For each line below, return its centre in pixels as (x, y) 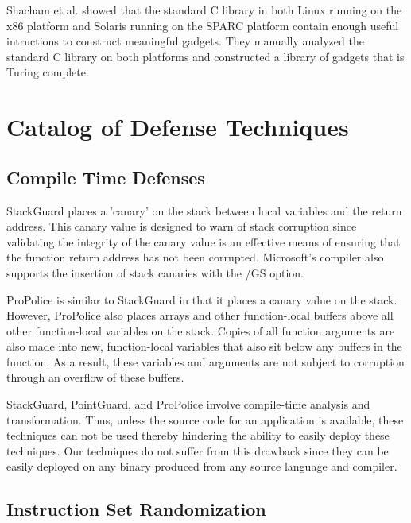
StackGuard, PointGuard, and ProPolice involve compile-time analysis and (188, 404)
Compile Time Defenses (106, 177)
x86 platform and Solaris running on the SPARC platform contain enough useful (203, 25)
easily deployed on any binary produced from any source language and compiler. (202, 466)
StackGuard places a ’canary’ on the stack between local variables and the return (204, 210)
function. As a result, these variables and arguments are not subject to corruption (205, 361)
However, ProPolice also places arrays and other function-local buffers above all (200, 315)
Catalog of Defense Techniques (178, 127)
